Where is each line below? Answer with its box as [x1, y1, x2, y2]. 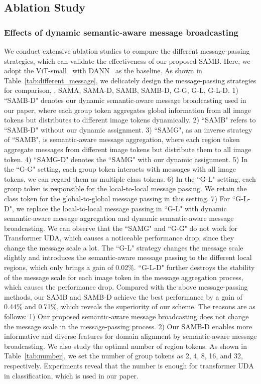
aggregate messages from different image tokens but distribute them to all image [4, 144, 251, 154]
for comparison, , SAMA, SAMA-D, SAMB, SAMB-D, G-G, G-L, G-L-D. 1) [4, 85, 239, 95]
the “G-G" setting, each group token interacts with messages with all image [4, 164, 236, 174]
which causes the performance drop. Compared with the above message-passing [4, 282, 248, 292]
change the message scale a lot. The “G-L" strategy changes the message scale [4, 242, 243, 252]
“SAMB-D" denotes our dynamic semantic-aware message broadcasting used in [4, 94, 246, 105]
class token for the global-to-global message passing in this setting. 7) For [4, 193, 230, 203]
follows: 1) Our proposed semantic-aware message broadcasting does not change [4, 311, 249, 322]
